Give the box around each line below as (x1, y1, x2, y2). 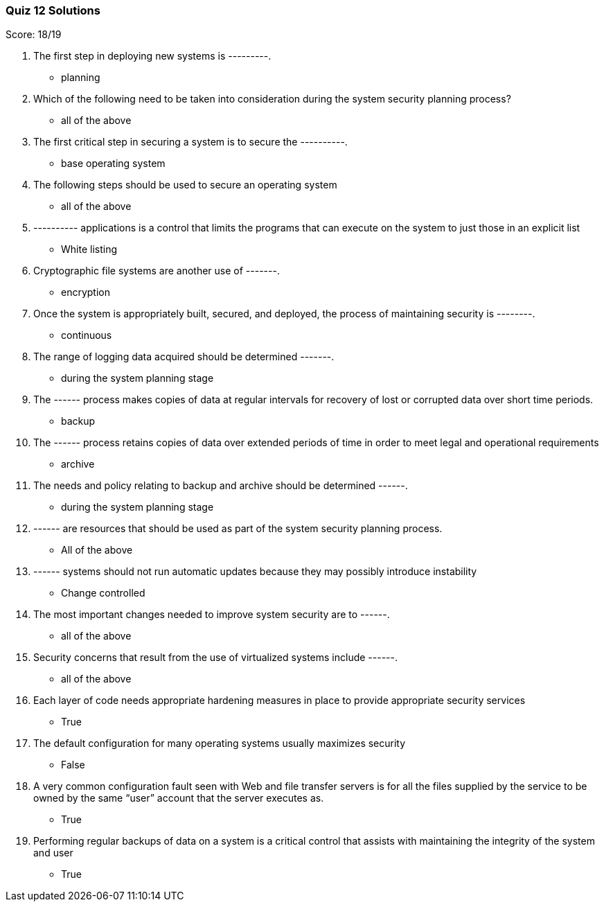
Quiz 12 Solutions (6, 3, 100, 17)
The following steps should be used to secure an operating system (33, 179, 337, 191)
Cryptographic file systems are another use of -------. (33, 265, 280, 277)
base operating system (61, 157, 166, 170)
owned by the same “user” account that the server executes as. (33, 792, 324, 804)
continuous (61, 329, 112, 342)
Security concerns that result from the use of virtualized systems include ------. (33, 651, 398, 664)
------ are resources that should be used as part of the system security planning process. (33, 522, 443, 535)
